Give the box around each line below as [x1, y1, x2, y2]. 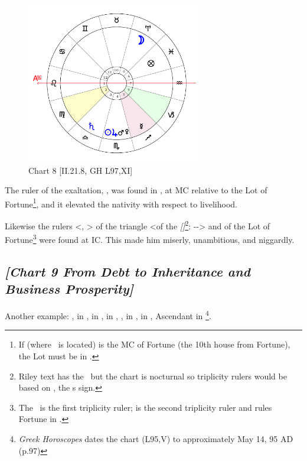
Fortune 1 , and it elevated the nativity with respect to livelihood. [5, 196, 237, 210]
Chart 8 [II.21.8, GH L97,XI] [28, 164, 133, 176]
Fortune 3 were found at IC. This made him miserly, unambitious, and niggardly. [5, 232, 295, 245]
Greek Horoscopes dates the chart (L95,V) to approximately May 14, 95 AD [18, 432, 293, 444]
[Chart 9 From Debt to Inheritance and [5, 262, 251, 280]
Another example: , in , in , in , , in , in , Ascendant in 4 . [5, 308, 211, 322]
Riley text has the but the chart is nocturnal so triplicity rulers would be [18, 369, 287, 382]
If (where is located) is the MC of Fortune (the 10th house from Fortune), [18, 338, 290, 350]
